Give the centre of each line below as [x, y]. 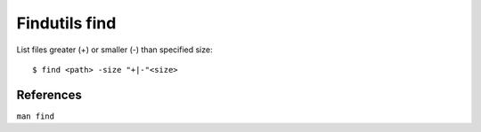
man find [36, 116]
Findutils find [66, 23]
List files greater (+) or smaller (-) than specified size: [114, 50]
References [49, 94]
